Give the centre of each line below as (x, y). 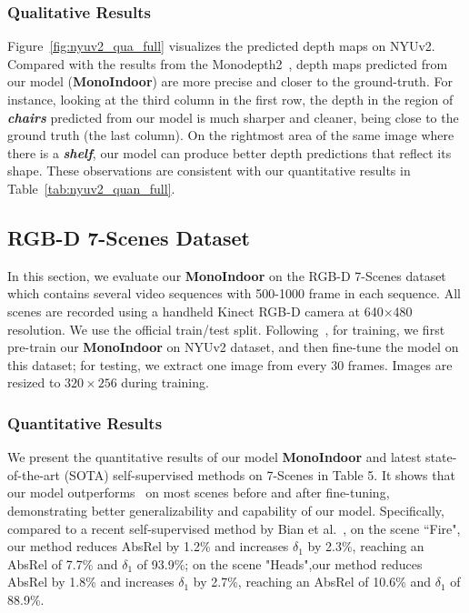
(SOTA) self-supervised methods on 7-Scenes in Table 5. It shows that (259, 474)
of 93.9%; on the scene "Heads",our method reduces (279, 563)
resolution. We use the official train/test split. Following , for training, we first (226, 329)
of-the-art (34, 474)
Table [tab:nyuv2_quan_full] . (91, 188)
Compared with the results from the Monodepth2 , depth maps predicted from (228, 63)
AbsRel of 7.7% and (63, 563)
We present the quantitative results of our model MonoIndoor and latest (215, 457)
